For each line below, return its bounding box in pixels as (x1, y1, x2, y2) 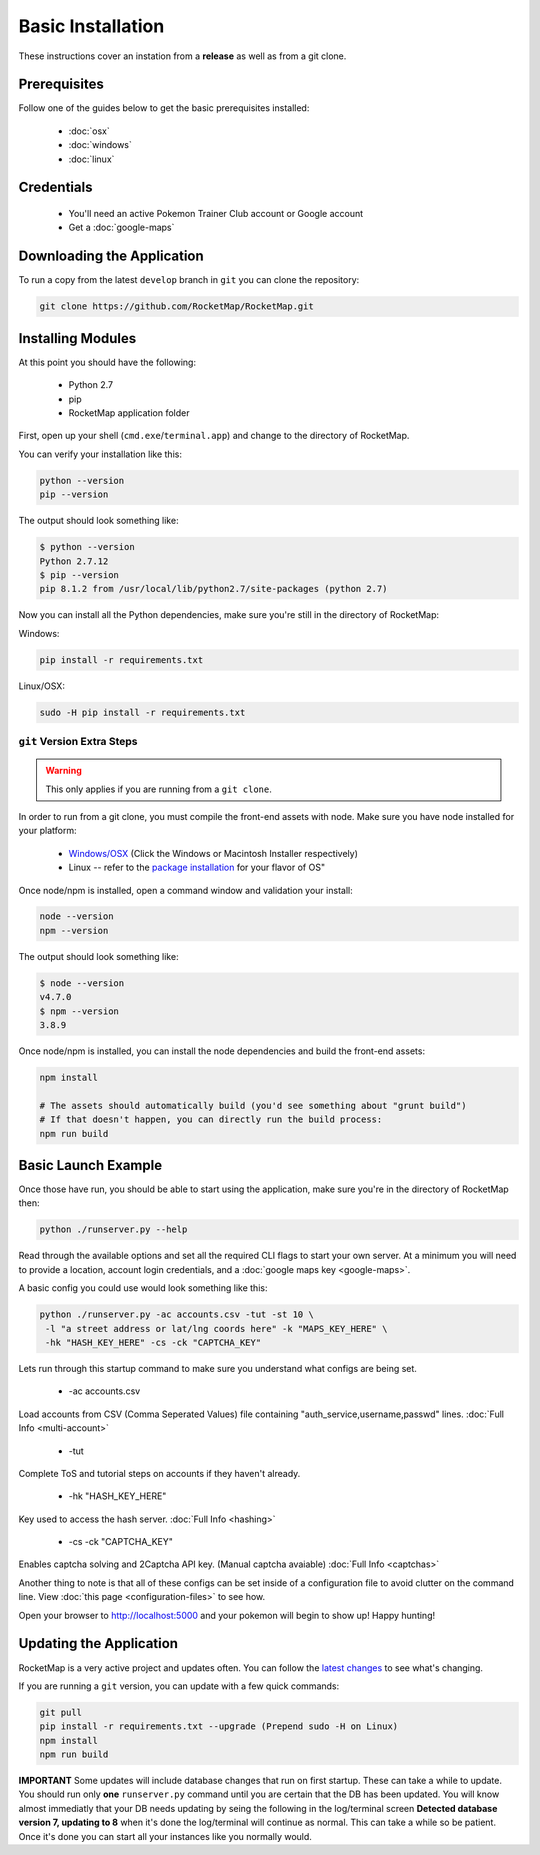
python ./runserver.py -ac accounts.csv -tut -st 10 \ (39, 1309, 314, 1320)
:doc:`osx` (68, 125, 110, 137)
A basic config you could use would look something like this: (18, 1282, 268, 1294)
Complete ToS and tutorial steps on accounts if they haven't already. (18, 1467, 301, 1479)
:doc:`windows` (68, 139, 132, 151)
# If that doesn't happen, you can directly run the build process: (39, 1114, 383, 1125)
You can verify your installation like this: (18, 448, 182, 460)
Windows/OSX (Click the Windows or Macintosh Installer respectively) (68, 847, 359, 859)
